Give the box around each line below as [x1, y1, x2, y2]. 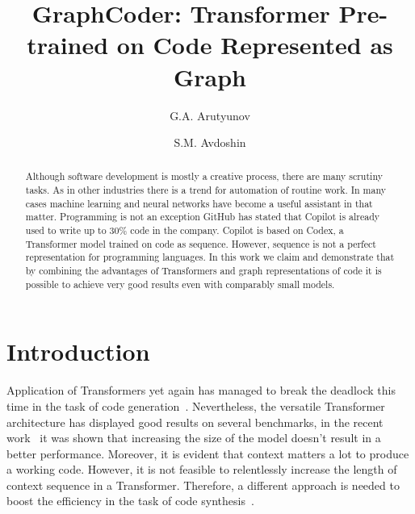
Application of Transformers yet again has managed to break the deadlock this [6, 382, 396, 399]
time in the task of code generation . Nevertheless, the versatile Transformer [6, 397, 385, 414]
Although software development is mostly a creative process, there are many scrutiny [25, 169, 383, 183]
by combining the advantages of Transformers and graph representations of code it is [25, 264, 382, 278]
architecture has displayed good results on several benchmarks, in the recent [6, 413, 384, 430]
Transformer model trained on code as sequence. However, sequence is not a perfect [25, 236, 376, 250]
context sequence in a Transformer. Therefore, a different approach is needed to [6, 476, 400, 493]
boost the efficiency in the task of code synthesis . [6, 492, 254, 509]
